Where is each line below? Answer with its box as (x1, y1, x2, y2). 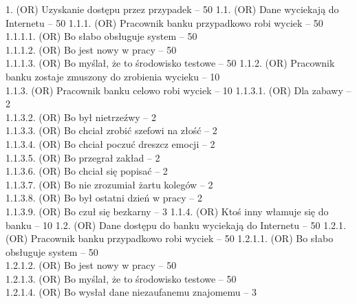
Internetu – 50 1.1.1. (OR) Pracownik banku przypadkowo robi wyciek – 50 (6, 15, 323, 30)
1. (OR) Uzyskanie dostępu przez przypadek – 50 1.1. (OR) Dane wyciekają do (6, 2, 339, 16)
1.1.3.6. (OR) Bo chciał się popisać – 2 (6, 164, 168, 178)
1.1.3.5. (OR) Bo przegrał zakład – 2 (6, 150, 160, 164)
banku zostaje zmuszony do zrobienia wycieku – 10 (6, 69, 220, 83)
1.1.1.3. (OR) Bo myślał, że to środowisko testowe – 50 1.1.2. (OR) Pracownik (6, 56, 335, 70)
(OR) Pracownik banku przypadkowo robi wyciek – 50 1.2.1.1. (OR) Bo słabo (6, 231, 334, 246)
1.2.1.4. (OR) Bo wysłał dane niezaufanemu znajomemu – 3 (6, 285, 257, 299)
